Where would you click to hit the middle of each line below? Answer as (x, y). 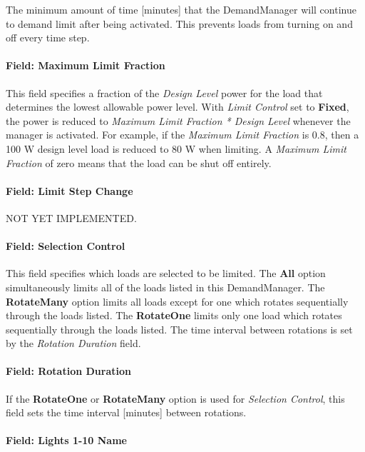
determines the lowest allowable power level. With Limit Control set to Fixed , (178, 107)
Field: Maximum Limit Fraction (86, 65)
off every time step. (48, 37)
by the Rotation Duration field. (73, 343)
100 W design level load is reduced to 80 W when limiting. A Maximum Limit (176, 148)
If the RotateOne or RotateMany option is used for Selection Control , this (175, 398)
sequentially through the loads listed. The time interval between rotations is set (179, 329)
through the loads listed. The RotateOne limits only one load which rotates (174, 315)
